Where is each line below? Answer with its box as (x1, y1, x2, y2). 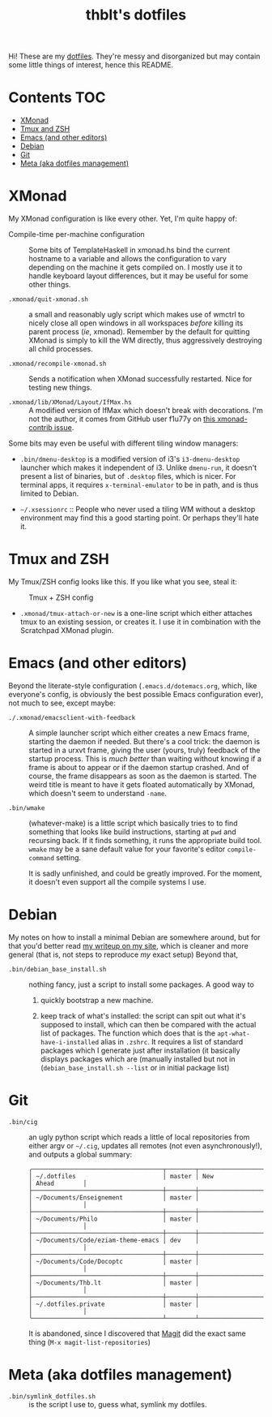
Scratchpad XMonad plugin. (19, 626, 114, 635)
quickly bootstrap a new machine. (40, 995, 154, 1005)
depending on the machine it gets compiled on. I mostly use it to (28, 262, 243, 273)
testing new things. (28, 383, 92, 393)
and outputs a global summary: (28, 1149, 133, 1159)
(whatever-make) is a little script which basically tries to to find (28, 818, 238, 828)
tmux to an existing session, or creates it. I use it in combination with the (19, 617, 261, 627)
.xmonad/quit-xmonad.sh (8, 295, 89, 304)
